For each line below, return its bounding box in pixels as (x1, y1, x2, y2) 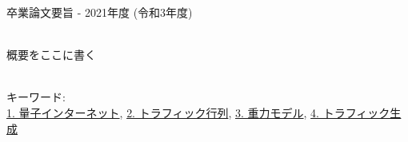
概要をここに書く (6, 46, 96, 63)
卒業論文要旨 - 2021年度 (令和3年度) (6, 4, 193, 20)
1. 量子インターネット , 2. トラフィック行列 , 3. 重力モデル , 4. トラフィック (6, 104, 390, 120)
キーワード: (6, 89, 66, 105)
